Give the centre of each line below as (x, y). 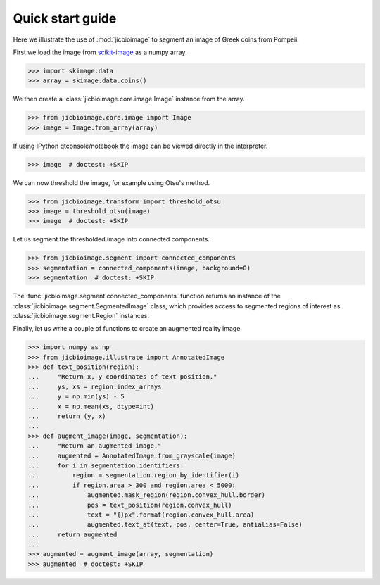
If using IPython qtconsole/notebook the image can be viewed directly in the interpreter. (140, 146)
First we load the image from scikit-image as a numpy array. (100, 52)
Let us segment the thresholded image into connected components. (112, 239)
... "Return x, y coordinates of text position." (122, 377)
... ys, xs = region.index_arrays (95, 386)
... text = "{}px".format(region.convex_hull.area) (141, 515)
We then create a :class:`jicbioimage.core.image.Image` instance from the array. (129, 99)
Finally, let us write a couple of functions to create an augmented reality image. (128, 329)
